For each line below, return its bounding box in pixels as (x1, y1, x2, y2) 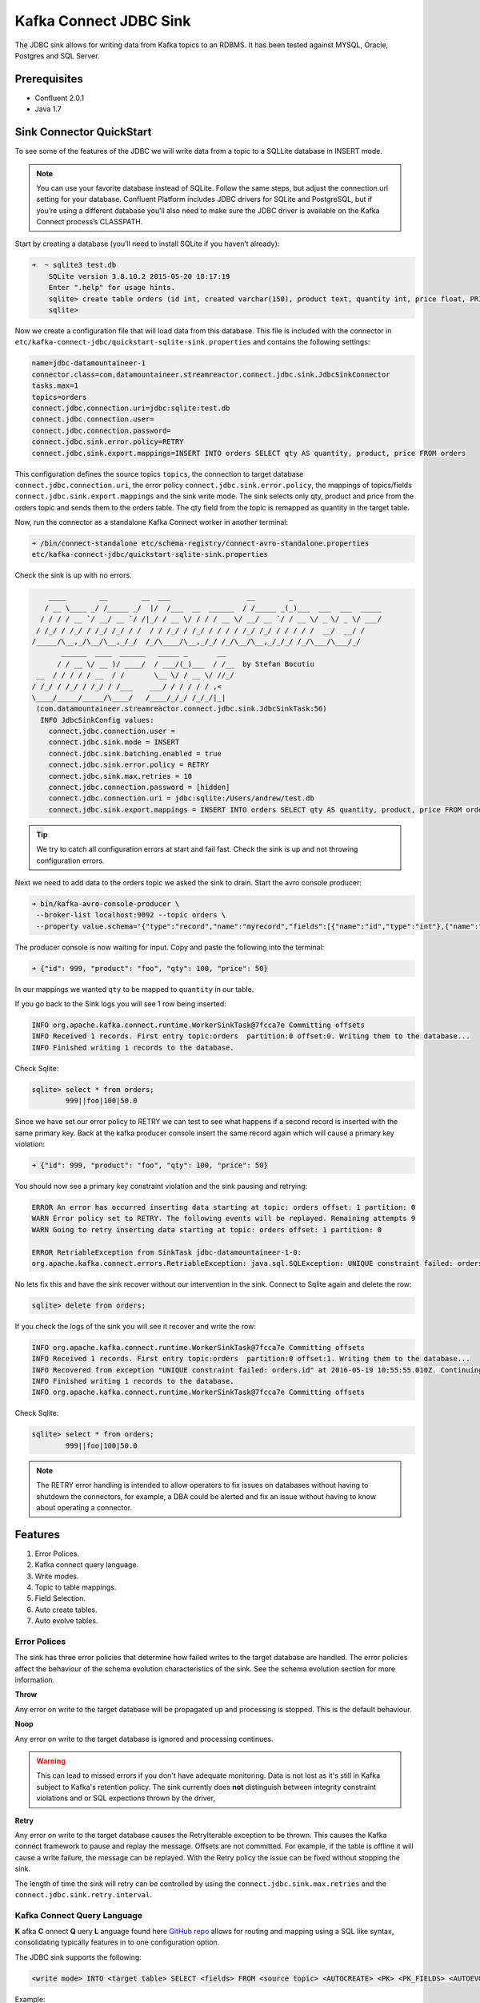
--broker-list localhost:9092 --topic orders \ (36, 910, 226, 920)
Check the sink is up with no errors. (14, 570, 132, 580)
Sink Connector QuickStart (14, 125, 152, 139)
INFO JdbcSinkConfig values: (40, 715, 155, 724)
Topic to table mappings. (34, 1582, 117, 1592)
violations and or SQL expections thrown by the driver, (36, 1793, 216, 1803)
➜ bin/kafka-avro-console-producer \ (31, 899, 180, 909)
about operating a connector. (36, 1502, 132, 1512)
